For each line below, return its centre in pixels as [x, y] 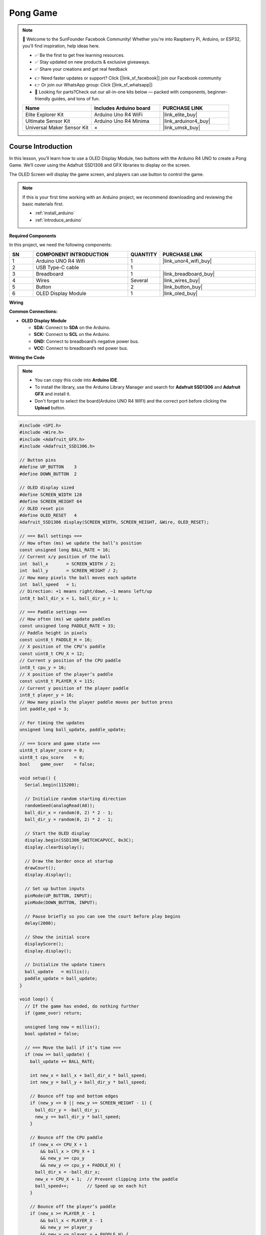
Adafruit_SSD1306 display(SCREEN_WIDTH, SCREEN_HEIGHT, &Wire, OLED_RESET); [114, 522]
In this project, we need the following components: [60, 245]
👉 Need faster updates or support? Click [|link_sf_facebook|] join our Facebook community [128, 78]
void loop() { [36, 999]
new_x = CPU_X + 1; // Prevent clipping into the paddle [107, 1179]
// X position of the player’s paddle [66, 674]
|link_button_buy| [183, 287]
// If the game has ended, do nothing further [82, 1006]
